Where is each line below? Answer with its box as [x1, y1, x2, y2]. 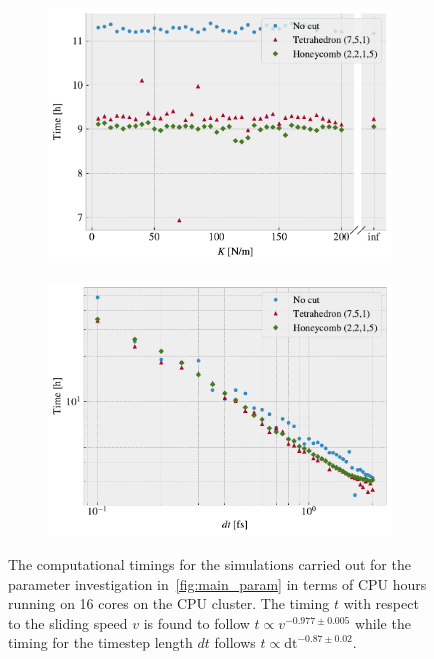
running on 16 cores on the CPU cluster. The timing [8, 593, 330, 614]
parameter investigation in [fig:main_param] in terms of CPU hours [8, 573, 427, 594]
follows [214, 632, 256, 653]
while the [354, 612, 411, 633]
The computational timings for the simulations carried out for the [8, 553, 411, 574]
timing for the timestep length [8, 632, 193, 653]
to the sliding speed [8, 612, 128, 633]
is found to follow [143, 612, 250, 633]
